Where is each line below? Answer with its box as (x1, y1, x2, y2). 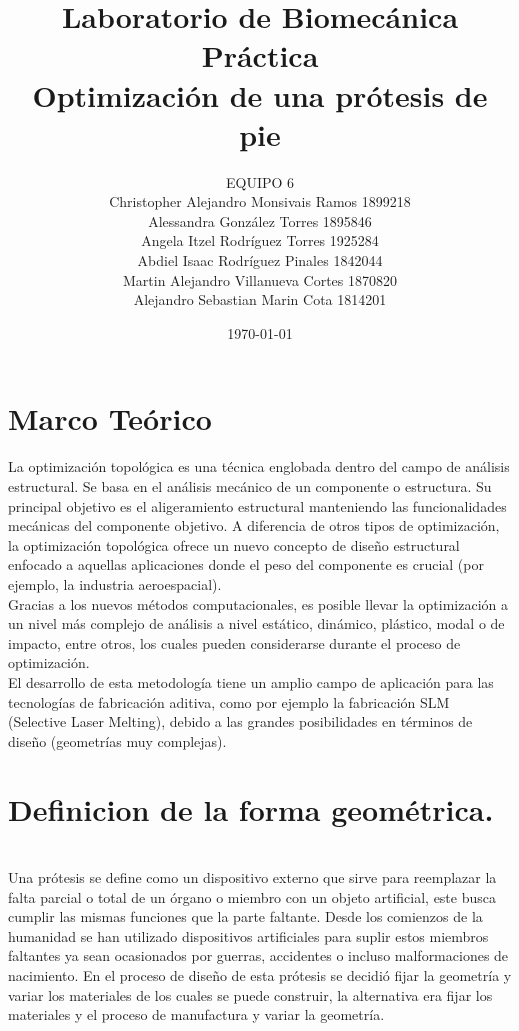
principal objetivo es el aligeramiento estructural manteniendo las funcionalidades (8, 495, 507, 516)
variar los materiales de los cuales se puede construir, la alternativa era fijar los (8, 984, 493, 1005)
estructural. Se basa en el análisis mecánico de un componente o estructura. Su (8, 475, 492, 496)
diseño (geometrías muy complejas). (8, 730, 227, 751)
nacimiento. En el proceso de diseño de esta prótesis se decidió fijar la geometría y (8, 964, 512, 985)
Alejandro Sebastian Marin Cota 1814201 (133, 289, 387, 310)
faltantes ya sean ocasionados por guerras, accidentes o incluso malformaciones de (8, 945, 509, 966)
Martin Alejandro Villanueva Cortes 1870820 (123, 269, 397, 290)
